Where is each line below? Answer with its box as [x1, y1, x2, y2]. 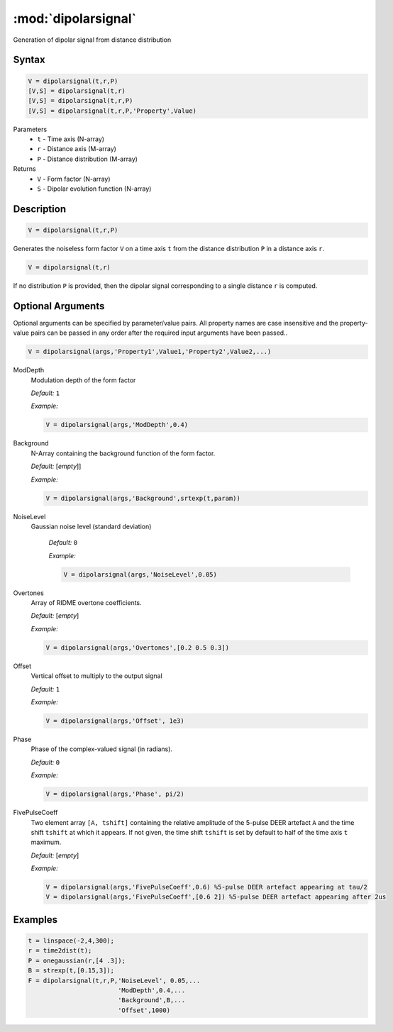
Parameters [13, 125, 48, 133]
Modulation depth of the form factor [31, 376, 136, 384]
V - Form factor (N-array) [37, 174, 111, 183]
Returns [13, 165, 36, 173]
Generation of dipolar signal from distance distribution [13, 35, 172, 44]
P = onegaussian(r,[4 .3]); [28, 956, 126, 965]
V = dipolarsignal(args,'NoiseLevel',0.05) [63, 570, 218, 578]
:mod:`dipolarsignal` [13, 11, 137, 26]
